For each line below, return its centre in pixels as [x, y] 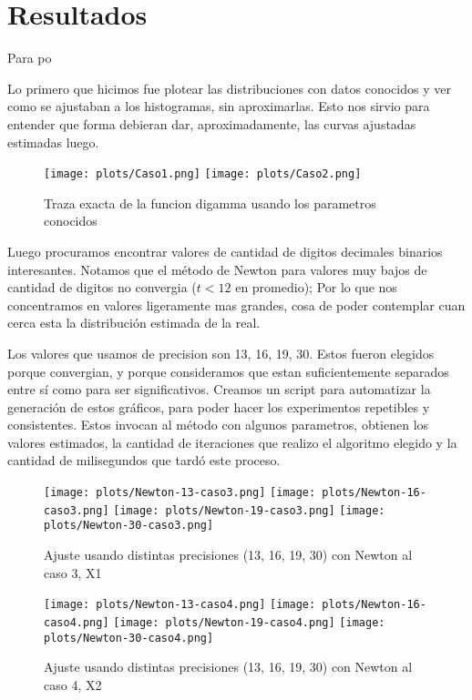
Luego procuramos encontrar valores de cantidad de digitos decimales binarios [225, 251]
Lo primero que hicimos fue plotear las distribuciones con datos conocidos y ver [229, 88]
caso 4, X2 [73, 684]
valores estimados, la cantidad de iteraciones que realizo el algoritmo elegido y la [232, 442]
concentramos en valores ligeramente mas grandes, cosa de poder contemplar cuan [236, 304]
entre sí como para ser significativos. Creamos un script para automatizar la [219, 389]
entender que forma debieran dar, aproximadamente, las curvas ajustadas [212, 123]
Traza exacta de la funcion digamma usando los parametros [210, 203]
